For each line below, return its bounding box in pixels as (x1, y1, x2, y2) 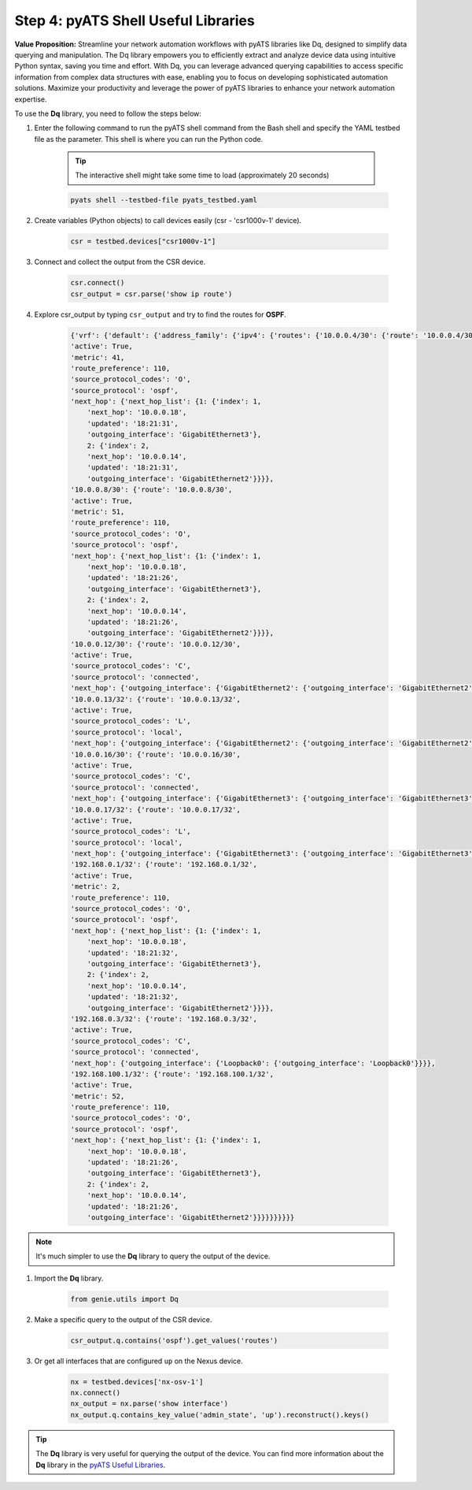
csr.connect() (70, 278, 125, 288)
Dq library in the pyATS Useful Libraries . (35, 1460, 166, 1470)
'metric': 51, (70, 507, 125, 516)
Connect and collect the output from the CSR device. (34, 257, 206, 267)
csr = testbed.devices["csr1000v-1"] (70, 237, 216, 246)
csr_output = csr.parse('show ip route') (70, 289, 233, 299)
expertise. (14, 95, 47, 104)
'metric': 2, (70, 882, 121, 891)
